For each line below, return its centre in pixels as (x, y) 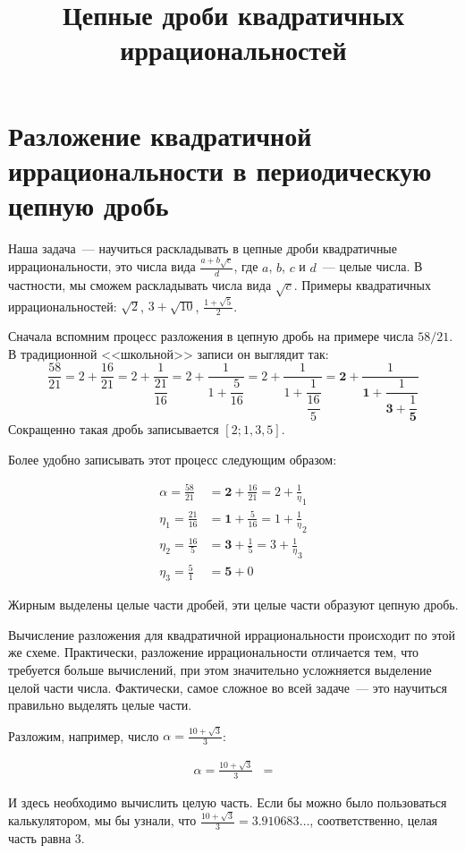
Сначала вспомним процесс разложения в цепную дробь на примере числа (211, 336)
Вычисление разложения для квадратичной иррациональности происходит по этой (232, 634)
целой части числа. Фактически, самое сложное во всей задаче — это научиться (228, 687)
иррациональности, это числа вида (102, 266)
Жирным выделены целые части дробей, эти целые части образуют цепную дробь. (233, 605)
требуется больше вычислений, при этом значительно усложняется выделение (220, 669)
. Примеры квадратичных (362, 284)
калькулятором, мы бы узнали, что (102, 820)
